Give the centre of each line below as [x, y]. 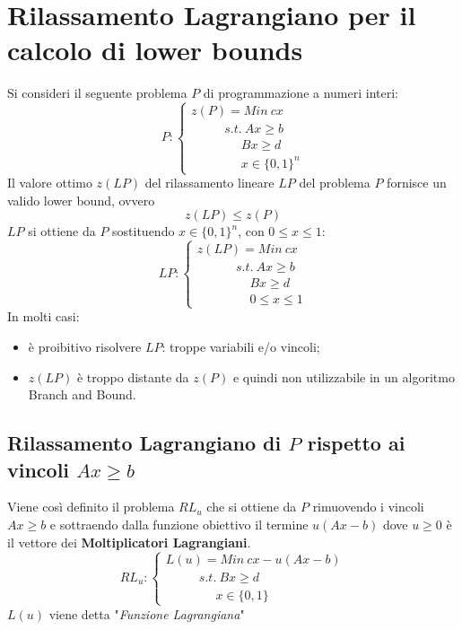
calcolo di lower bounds [155, 50]
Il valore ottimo [50, 183]
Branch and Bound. [82, 394]
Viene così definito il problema [91, 507]
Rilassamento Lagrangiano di [144, 443]
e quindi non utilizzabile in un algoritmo [344, 376]
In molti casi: [44, 316]
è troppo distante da [133, 376]
